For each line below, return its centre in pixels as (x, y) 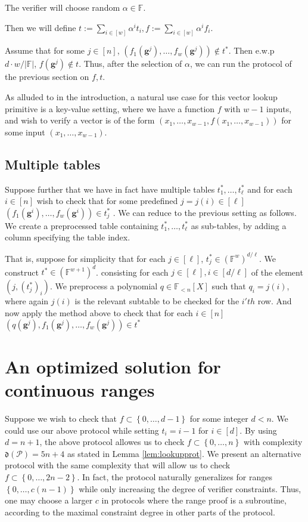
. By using (258, 430)
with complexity (273, 442)
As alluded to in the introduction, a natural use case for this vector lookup (141, 97)
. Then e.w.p (251, 50)
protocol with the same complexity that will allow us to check (118, 465)
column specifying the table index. (68, 237)
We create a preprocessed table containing (82, 225)
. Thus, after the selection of (130, 64)
